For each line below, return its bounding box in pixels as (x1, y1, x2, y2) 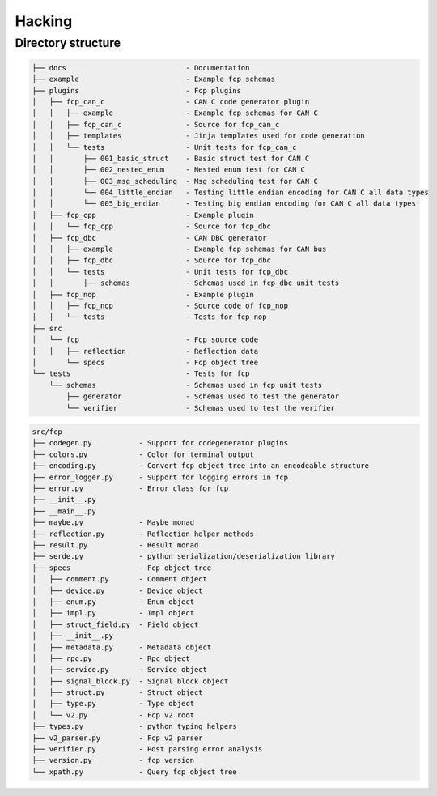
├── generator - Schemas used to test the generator (66, 392, 340, 401)
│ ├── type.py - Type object (32, 699, 194, 709)
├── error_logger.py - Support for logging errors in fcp (32, 472, 289, 482)
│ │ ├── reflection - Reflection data (32, 347, 259, 355)
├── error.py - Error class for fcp (32, 484, 229, 493)
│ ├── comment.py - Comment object (32, 575, 208, 584)
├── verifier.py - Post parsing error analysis (32, 745, 263, 754)
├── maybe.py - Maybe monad (32, 518, 194, 527)
